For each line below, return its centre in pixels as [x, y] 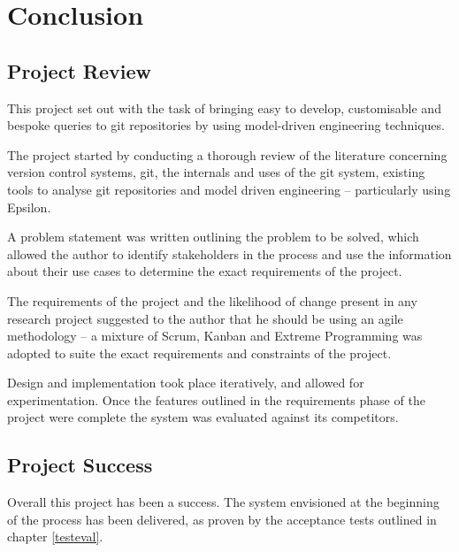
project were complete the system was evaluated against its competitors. [203, 417]
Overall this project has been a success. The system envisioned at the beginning [223, 502]
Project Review [79, 70]
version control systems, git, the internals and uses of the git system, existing [216, 172]
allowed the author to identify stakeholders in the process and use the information [229, 253]
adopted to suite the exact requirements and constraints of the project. [199, 353]
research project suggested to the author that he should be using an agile [205, 318]
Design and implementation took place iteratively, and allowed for [186, 383]
